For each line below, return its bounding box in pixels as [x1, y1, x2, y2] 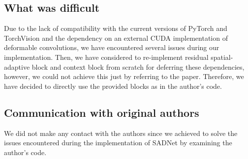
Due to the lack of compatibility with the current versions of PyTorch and [4, 23, 227, 33]
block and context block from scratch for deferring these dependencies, [31, 61, 245, 72]
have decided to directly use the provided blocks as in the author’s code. [4, 80, 222, 91]
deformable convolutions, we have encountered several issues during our [4, 42, 219, 53]
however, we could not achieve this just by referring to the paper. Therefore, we [4, 71, 244, 81]
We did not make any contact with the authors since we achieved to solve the [4, 128, 238, 138]
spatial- [211, 52, 233, 62]
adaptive [4, 61, 30, 72]
